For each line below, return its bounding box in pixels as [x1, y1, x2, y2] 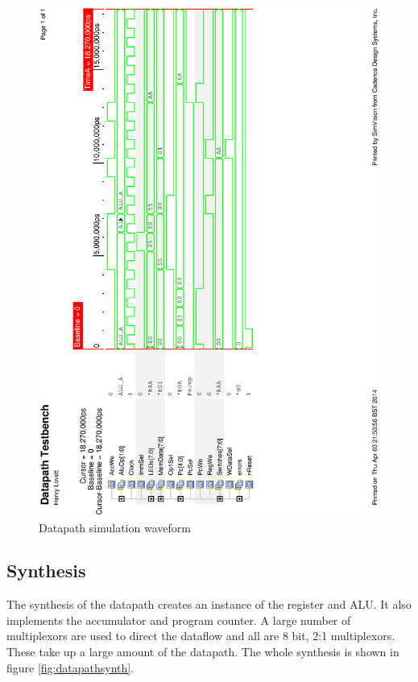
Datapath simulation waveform [39, 519, 191, 535]
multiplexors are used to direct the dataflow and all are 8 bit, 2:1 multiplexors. [6, 627, 395, 644]
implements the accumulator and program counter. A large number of [6, 611, 351, 628]
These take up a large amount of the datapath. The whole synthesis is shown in [6, 643, 399, 660]
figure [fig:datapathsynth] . [6, 659, 135, 676]
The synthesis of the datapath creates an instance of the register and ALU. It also [6, 596, 412, 613]
